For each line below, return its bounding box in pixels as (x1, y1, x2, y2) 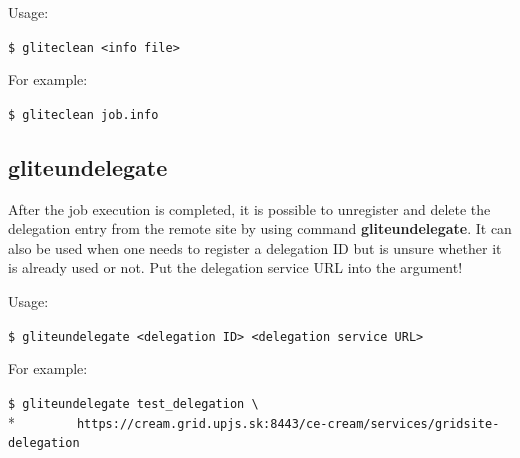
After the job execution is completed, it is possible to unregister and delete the (8, 198, 491, 219)
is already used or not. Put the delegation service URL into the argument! (8, 257, 463, 278)
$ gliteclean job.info (8, 107, 159, 122)
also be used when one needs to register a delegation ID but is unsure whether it (8, 237, 502, 258)
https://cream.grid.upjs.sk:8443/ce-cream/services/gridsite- (76, 416, 500, 431)
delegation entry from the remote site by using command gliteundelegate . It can (8, 218, 512, 239)
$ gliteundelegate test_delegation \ (8, 396, 259, 411)
